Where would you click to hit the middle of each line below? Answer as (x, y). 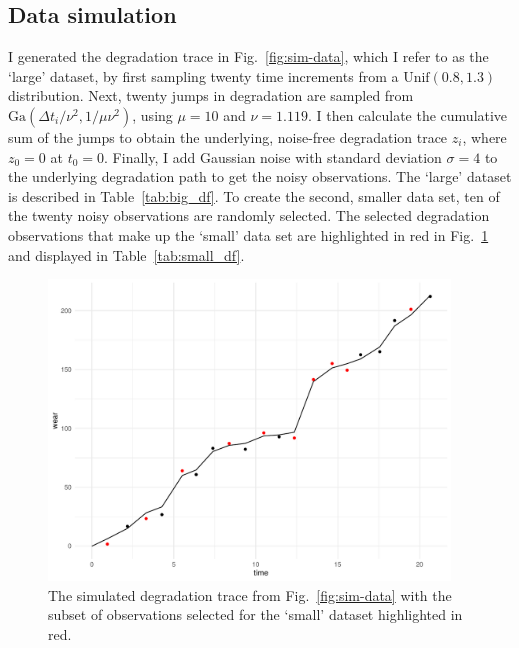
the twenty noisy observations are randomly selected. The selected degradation (249, 215)
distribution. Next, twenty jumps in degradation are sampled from (211, 95)
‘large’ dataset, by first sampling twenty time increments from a (203, 75)
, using (152, 114)
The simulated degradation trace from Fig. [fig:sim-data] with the (250, 594)
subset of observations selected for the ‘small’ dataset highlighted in (255, 614)
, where (484, 136)
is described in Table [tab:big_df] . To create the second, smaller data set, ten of (254, 195)
